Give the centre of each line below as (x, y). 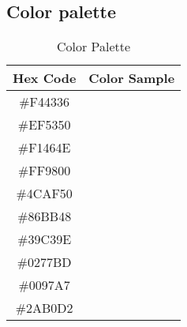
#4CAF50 (44, 194)
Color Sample (132, 78)
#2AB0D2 (44, 308)
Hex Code (45, 78)
